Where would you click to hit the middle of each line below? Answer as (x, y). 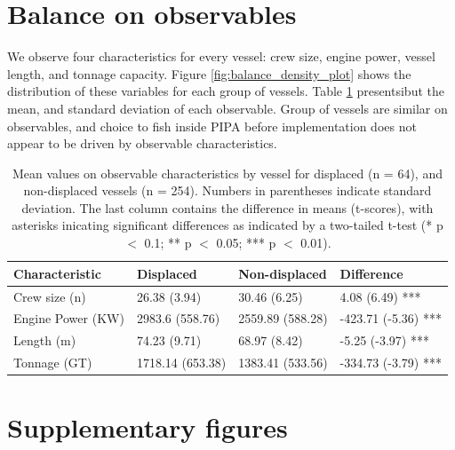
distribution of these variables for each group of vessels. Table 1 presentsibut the (226, 91)
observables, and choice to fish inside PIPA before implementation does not (212, 126)
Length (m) (45, 340)
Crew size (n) (50, 296)
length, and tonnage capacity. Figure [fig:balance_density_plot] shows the (209, 73)
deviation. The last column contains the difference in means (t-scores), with (227, 207)
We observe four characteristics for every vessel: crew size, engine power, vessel (221, 56)
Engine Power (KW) (69, 318)
